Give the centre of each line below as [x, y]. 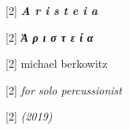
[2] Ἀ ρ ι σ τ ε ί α [50, 37]
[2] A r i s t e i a [52, 10]
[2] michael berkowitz [57, 63]
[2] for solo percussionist [64, 89]
